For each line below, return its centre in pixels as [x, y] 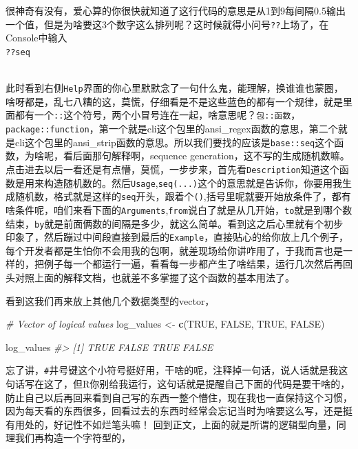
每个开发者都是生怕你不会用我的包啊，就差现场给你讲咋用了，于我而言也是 [174, 250]
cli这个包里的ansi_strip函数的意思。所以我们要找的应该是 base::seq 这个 [175, 142]
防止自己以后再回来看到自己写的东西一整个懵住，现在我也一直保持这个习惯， [179, 397]
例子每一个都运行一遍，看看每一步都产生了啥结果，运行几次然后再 [193, 264]
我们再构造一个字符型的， [73, 438]
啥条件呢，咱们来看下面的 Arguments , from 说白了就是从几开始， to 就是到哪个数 [179, 209]
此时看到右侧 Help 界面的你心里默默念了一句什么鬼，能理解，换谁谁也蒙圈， [175, 88]
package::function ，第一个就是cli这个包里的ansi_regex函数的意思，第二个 [172, 128]
